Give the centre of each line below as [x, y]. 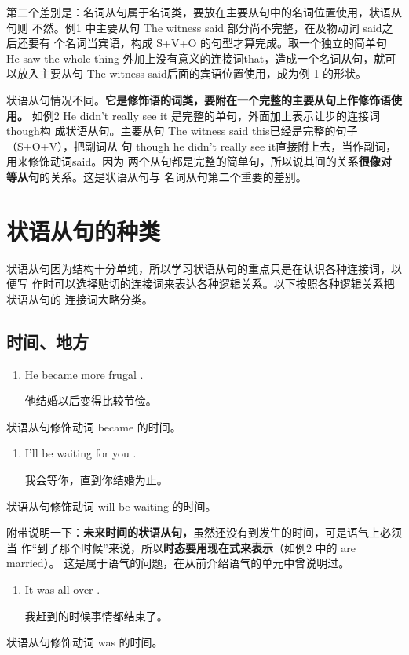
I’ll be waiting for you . [80, 453]
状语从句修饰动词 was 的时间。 [85, 642]
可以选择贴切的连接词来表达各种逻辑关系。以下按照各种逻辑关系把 [224, 284]
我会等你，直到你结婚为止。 [96, 480]
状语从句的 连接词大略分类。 [80, 298]
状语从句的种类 [84, 230]
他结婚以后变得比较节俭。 [91, 400]
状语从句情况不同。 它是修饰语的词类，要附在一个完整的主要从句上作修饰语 [199, 99]
